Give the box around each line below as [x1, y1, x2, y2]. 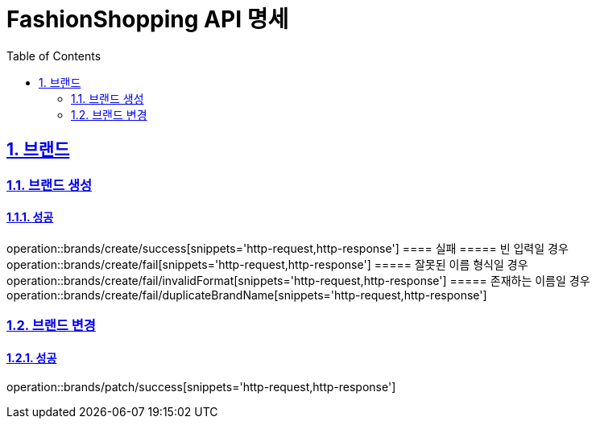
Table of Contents [6, 48, 101, 63]
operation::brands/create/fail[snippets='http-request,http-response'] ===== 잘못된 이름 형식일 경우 [6, 257, 528, 271]
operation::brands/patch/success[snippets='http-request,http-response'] [6, 380, 396, 394]
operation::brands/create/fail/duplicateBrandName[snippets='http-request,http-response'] [6, 287, 487, 302]
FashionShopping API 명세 [6, 6, 289, 33]
